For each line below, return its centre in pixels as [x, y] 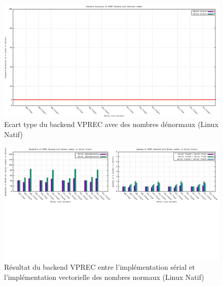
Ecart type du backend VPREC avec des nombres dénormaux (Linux [111, 124]
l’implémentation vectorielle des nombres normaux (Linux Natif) [104, 277]
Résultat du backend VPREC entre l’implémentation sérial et [100, 266]
